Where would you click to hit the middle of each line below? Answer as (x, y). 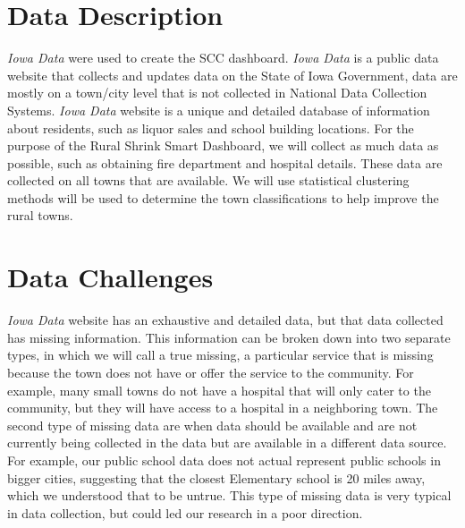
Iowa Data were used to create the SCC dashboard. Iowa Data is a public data (223, 58)
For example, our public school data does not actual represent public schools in (224, 460)
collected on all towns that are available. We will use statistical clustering (208, 180)
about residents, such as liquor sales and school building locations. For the (211, 128)
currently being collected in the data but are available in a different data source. (227, 443)
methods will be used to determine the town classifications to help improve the (223, 197)
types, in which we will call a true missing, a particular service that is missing (220, 355)
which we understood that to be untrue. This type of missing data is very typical (229, 495)
